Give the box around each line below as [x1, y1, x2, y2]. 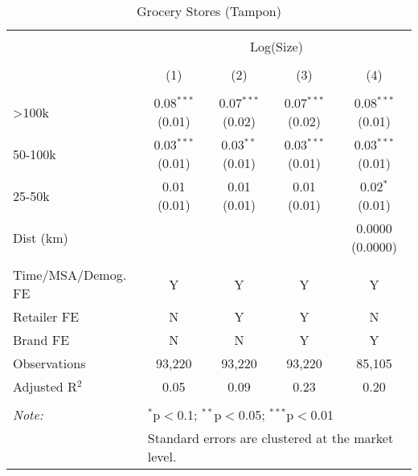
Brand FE [13, 330, 70, 349]
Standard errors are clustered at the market [147, 429, 394, 447]
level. [147, 447, 177, 466]
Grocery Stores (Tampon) [137, 2, 281, 20]
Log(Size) [249, 37, 303, 55]
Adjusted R [13, 377, 77, 396]
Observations [13, 354, 86, 372]
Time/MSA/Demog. [13, 265, 127, 284]
